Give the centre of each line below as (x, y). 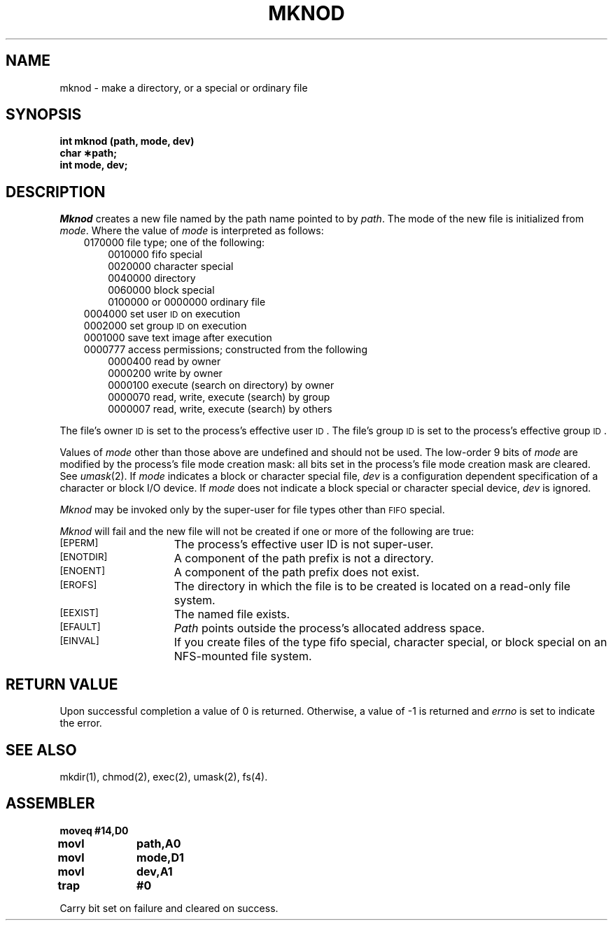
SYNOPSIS (44, 115)
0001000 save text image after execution (178, 338)
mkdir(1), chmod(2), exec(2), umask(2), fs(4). (164, 776)
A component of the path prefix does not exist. (297, 572)
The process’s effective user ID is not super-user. (304, 544)
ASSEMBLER (50, 804)
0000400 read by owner (164, 362)
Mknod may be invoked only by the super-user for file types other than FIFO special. (252, 510)
